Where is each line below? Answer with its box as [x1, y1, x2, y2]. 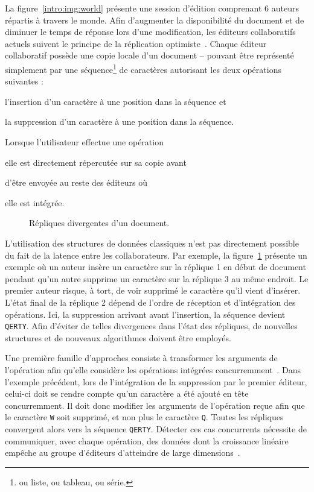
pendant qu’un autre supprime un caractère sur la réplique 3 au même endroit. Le [5, 272, 309, 285]
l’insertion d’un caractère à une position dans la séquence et [5, 95, 226, 107]
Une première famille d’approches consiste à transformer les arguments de [5, 352, 278, 364]
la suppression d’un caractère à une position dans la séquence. [5, 115, 234, 128]
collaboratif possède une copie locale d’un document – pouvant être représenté [5, 49, 294, 61]
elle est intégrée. [5, 196, 65, 209]
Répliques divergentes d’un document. [29, 216, 170, 229]
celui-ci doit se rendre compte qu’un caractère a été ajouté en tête [5, 387, 249, 400]
